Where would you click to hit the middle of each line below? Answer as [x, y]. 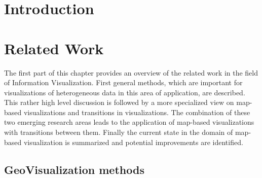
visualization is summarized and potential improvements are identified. [133, 142]
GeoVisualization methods [74, 169]
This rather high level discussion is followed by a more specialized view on [119, 102]
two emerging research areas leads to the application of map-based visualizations [129, 122]
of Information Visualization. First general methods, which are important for [123, 82]
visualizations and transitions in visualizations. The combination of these [137, 112]
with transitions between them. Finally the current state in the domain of [119, 132]
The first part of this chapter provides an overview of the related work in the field [131, 72]
